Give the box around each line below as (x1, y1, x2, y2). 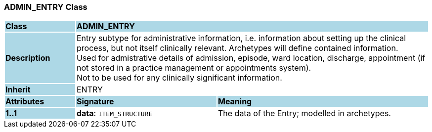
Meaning (217, 96, 252, 107)
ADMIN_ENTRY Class (4, 2, 87, 12)
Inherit (5, 85, 31, 95)
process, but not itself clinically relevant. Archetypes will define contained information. (76, 43, 398, 53)
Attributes (5, 96, 44, 107)
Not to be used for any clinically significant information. (76, 73, 282, 83)
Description (5, 53, 50, 63)
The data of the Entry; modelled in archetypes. (217, 108, 391, 119)
